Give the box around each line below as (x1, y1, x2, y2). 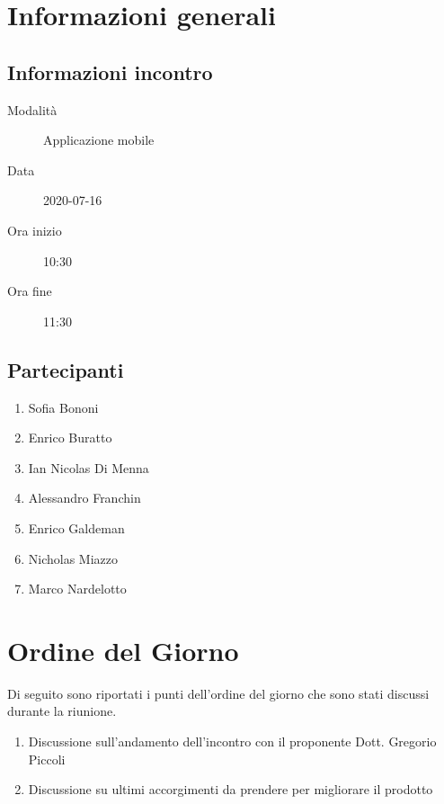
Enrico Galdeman (28, 518, 125, 537)
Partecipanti (7, 355, 124, 383)
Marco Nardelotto (28, 579, 127, 598)
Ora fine (7, 281, 52, 300)
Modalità (7, 100, 58, 119)
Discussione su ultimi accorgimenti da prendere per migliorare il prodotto (28, 780, 433, 799)
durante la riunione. (7, 701, 117, 720)
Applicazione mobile (43, 130, 155, 149)
